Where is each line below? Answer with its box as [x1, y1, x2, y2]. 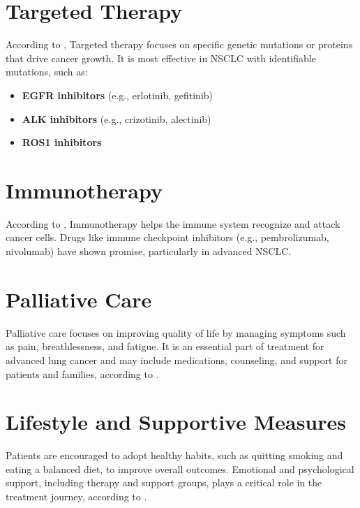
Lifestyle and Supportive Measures [6, 407, 346, 436]
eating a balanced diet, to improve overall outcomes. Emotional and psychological [6, 461, 354, 476]
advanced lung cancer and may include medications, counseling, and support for [6, 352, 347, 367]
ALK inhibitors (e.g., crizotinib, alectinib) [22, 111, 211, 126]
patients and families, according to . [6, 366, 159, 381]
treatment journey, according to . [6, 489, 147, 503]
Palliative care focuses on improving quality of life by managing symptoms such [6, 325, 346, 340]
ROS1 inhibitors [22, 135, 102, 150]
